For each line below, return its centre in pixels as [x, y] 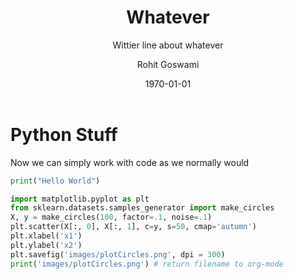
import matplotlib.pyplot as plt [80, 199]
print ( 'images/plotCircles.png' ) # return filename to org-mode [147, 264]
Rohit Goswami [168, 64]
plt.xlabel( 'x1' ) [46, 236]
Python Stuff [64, 134]
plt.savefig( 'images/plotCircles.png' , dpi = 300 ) [118, 254]
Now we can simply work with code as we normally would [130, 162]
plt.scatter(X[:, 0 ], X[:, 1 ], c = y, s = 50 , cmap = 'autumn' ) [133, 227]
